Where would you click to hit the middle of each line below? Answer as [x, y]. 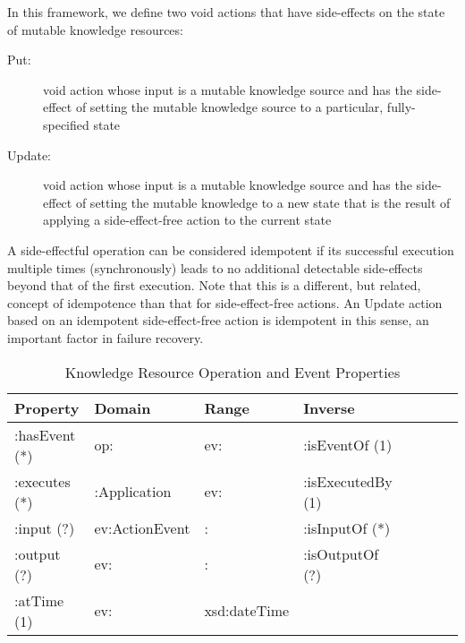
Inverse [329, 407]
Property [47, 407]
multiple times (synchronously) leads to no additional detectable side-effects [215, 267]
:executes [42, 481]
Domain [123, 407]
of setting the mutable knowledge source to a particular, [229, 107]
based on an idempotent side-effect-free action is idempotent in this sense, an [218, 320]
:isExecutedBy [348, 481]
